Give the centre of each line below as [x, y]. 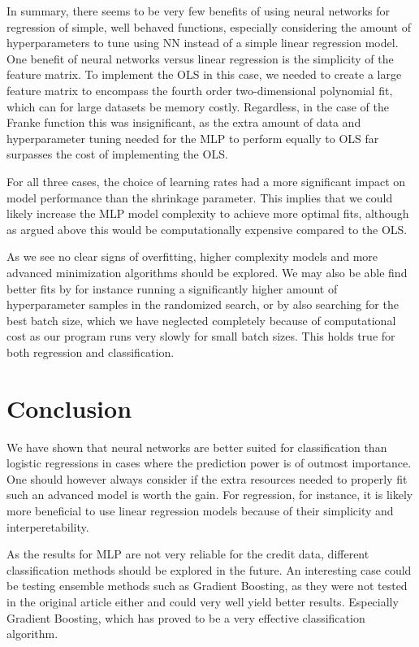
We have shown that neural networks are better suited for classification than [197, 447]
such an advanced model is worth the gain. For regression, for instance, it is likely [210, 495]
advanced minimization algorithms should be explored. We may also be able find [207, 272]
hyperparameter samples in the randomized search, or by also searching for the [203, 304]
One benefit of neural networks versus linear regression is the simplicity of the [200, 58]
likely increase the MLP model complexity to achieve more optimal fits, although [208, 213]
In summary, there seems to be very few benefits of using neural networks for [198, 11]
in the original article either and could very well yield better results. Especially [203, 601]
